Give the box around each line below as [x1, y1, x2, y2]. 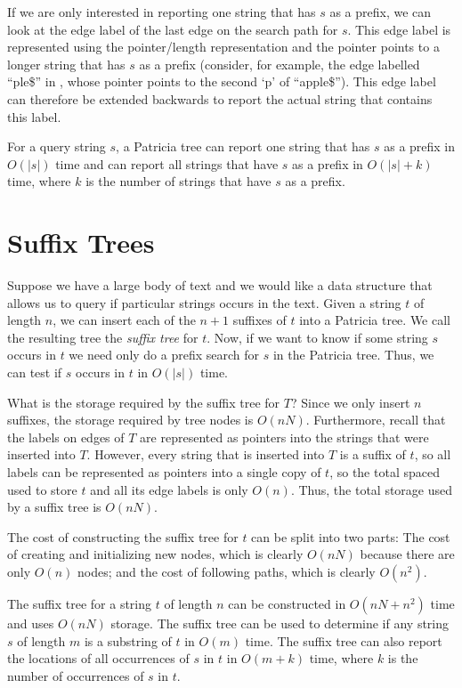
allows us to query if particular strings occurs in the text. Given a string [7, 293, 401, 312]
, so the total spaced [329, 463, 440, 481]
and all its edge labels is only [90, 480, 248, 498]
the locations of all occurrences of [7, 649, 190, 668]
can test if [7, 363, 62, 382]
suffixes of [232, 311, 287, 329]
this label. [7, 107, 61, 125]
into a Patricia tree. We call [299, 311, 450, 329]
